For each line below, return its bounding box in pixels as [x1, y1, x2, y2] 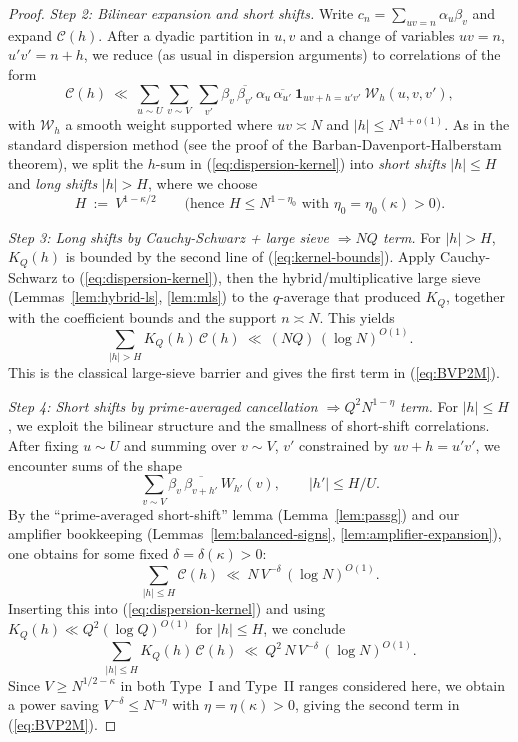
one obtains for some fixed [8, 542, 169, 563]
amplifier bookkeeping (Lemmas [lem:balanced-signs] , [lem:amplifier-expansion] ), [8, 523, 502, 544]
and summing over [123, 435, 237, 456]
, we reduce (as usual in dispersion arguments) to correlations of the [83, 44, 501, 65]
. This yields [319, 306, 395, 327]
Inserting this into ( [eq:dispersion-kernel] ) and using [8, 598, 326, 619]
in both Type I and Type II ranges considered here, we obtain [120, 674, 506, 695]
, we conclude [263, 618, 346, 639]
